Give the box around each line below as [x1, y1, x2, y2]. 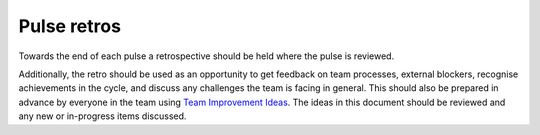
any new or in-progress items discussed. [18, 110, 187, 122]
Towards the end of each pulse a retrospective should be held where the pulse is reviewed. [18, 50, 395, 62]
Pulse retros [18, 15, 122, 37]
